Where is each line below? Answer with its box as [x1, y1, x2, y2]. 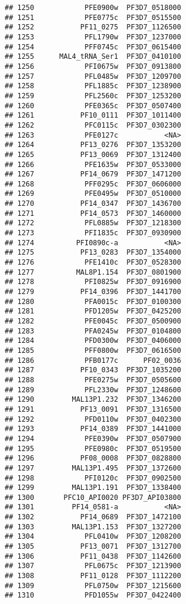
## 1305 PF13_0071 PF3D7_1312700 [5, 542, 181, 551]
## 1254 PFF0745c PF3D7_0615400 [5, 42, 181, 51]
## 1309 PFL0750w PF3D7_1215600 [5, 581, 181, 590]
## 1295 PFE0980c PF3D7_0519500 [5, 444, 181, 453]
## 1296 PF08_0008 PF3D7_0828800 [5, 454, 181, 463]
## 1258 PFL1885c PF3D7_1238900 [5, 82, 181, 91]
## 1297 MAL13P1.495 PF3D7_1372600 [5, 463, 181, 472]
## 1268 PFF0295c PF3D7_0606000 [5, 179, 181, 188]
